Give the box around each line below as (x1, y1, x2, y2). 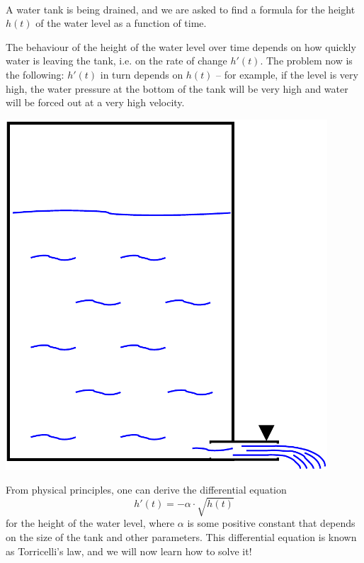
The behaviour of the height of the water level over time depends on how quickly (6, 39, 356, 54)
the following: (6, 67, 64, 81)
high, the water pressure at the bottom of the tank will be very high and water (6, 81, 348, 96)
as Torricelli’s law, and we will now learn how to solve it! (6, 543, 252, 558)
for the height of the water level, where (6, 516, 175, 530)
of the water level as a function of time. (35, 16, 207, 30)
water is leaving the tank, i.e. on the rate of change (6, 53, 227, 68)
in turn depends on (100, 67, 183, 81)
